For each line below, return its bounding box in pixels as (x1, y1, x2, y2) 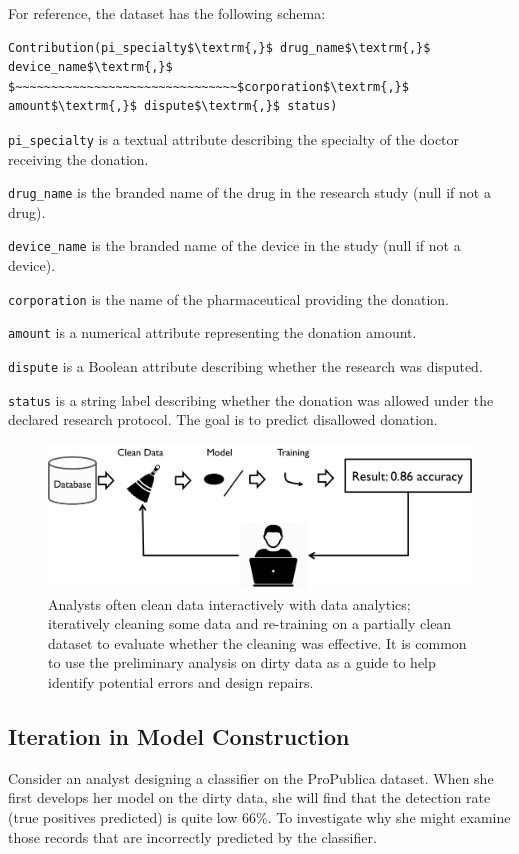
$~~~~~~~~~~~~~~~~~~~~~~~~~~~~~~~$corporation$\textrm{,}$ (8, 79, 409, 94)
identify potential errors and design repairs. (48, 672, 314, 693)
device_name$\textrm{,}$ (8, 60, 173, 75)
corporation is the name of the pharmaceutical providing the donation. (8, 288, 449, 309)
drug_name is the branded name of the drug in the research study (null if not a (8, 182, 491, 203)
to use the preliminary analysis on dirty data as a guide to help (48, 652, 436, 673)
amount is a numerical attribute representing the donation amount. (8, 322, 417, 343)
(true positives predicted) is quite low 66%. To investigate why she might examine (8, 807, 511, 828)
